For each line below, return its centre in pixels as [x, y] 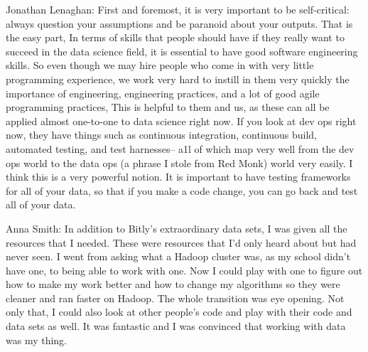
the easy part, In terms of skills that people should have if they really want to [175, 37]
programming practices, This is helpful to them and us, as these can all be [168, 107]
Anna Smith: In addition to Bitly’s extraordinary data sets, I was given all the [177, 228]
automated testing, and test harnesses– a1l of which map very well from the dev [180, 148]
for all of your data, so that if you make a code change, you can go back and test [182, 190]
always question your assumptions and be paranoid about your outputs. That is [179, 23]
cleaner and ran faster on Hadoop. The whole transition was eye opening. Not [175, 298]
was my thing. [37, 340]
